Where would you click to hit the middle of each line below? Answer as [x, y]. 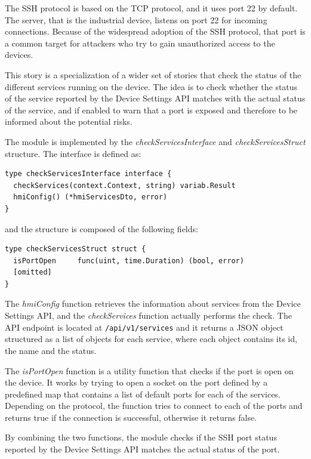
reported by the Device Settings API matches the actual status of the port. [142, 449]
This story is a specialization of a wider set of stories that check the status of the [153, 74]
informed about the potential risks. [69, 121]
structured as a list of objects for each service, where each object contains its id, [151, 339]
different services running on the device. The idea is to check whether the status [151, 86]
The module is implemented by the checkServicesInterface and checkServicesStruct [155, 141]
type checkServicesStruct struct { [76, 249]
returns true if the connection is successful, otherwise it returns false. [131, 417]
